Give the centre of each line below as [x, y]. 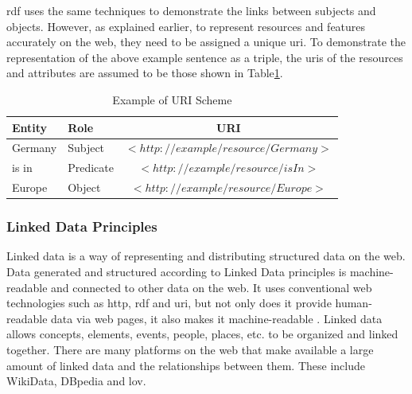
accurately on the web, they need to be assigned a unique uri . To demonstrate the [206, 42]
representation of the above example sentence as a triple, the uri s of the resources [205, 57]
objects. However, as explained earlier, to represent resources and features [186, 26]
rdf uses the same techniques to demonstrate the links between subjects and [191, 10]
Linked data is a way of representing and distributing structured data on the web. [206, 256]
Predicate [91, 168]
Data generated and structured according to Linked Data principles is [177, 271]
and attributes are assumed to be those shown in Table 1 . [145, 73]
